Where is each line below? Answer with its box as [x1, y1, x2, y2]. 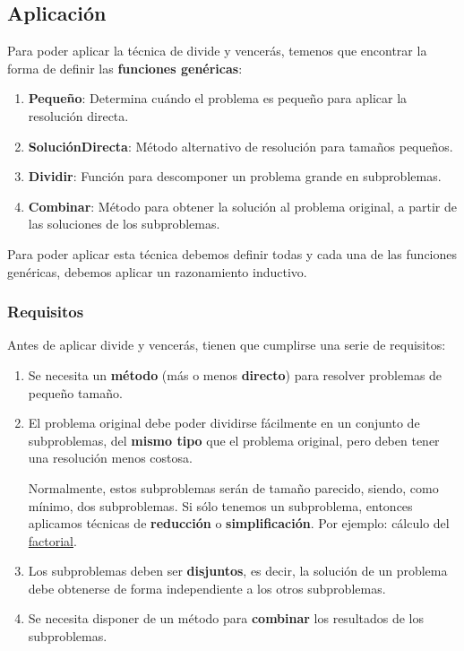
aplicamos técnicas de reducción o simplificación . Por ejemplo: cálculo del [28, 514, 450, 533]
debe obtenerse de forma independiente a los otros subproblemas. [28, 578, 386, 597]
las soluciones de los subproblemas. [28, 214, 220, 233]
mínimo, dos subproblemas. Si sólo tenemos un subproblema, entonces [28, 496, 413, 515]
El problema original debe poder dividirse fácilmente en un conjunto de [28, 413, 420, 432]
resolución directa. [28, 106, 129, 125]
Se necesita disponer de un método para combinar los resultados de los [28, 609, 425, 628]
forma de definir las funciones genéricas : [7, 58, 243, 77]
